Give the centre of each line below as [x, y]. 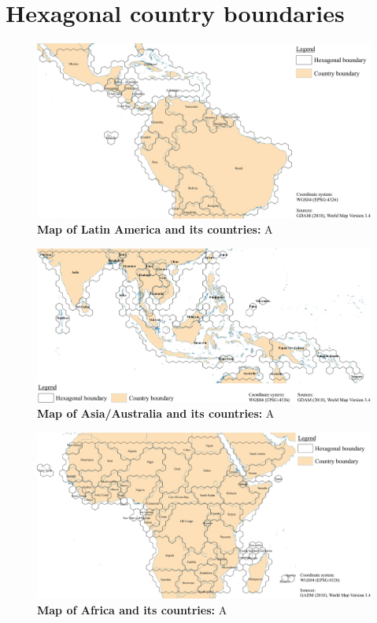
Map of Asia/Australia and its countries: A [156, 413]
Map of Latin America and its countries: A [155, 229]
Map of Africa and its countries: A [132, 610]
